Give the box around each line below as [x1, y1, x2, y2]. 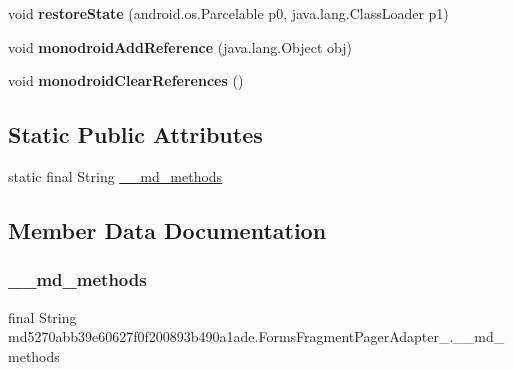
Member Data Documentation [8, 214, 327, 245]
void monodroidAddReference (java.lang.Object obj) [8, 36, 353, 57]
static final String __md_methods [8, 165, 223, 186]
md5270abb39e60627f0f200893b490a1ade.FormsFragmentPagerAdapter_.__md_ [8, 326, 505, 347]
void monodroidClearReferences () [8, 70, 244, 91]
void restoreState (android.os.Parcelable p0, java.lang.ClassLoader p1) [8, 3, 449, 23]
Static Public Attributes [8, 119, 263, 150]
